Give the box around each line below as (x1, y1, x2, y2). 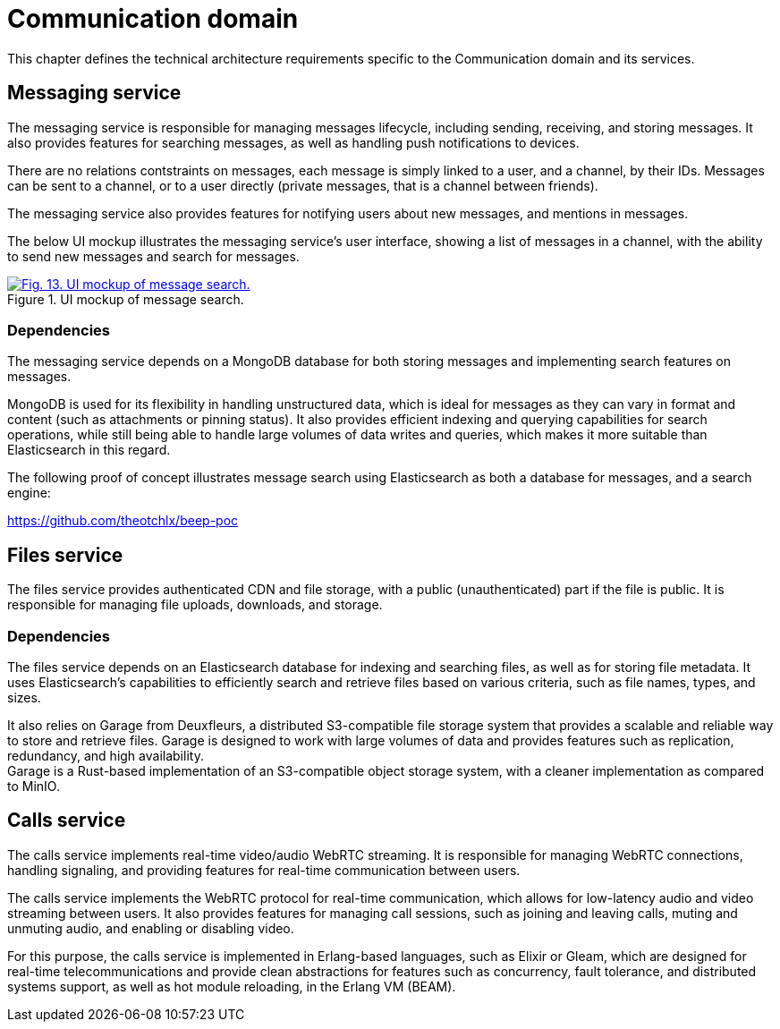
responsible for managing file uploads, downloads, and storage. (7, 597, 383, 613)
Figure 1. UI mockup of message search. (7, 291, 244, 307)
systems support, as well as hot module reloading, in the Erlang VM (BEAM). (7, 978, 456, 994)
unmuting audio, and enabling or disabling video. (7, 920, 294, 936)
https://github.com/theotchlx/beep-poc (7, 513, 239, 529)
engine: (7, 485, 51, 501)
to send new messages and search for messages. (7, 248, 300, 264)
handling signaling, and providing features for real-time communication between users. (7, 862, 521, 878)
